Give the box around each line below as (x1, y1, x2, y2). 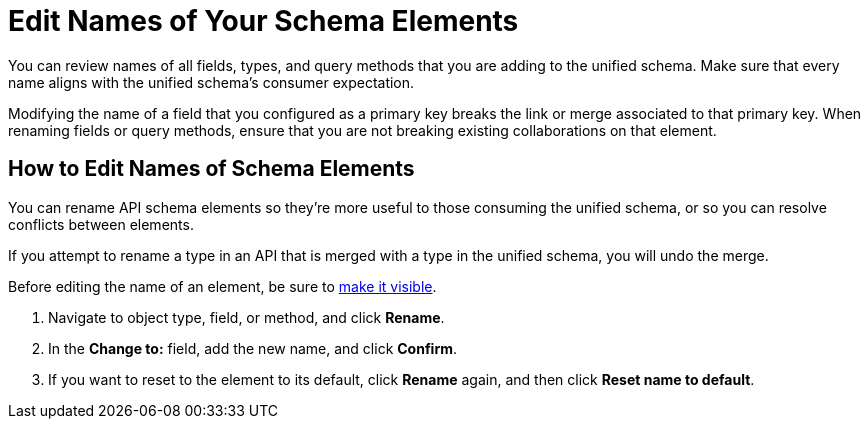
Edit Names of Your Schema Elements (8, 4, 519, 38)
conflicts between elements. (8, 215, 194, 233)
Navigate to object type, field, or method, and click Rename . (48, 308, 445, 326)
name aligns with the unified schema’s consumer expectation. (8, 73, 415, 91)
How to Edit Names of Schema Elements (8, 156, 415, 182)
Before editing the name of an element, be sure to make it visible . (8, 277, 437, 295)
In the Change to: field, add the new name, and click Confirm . (48, 339, 458, 357)
